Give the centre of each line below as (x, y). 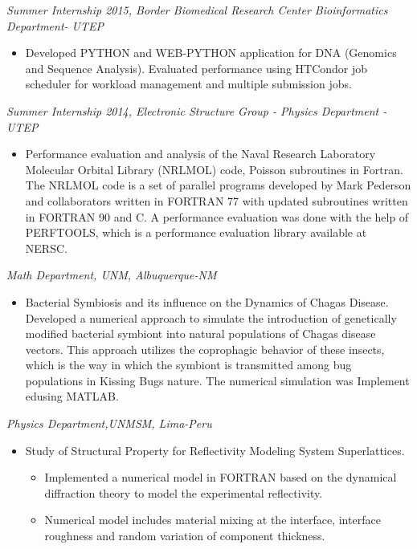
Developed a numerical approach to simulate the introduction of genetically (211, 317)
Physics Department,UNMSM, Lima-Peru (109, 423)
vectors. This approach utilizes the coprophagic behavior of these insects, (205, 349)
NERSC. (46, 248)
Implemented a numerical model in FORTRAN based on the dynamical (221, 477)
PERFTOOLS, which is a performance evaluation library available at (196, 232)
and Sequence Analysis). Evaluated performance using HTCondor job (196, 68)
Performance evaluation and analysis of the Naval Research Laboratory (200, 154)
